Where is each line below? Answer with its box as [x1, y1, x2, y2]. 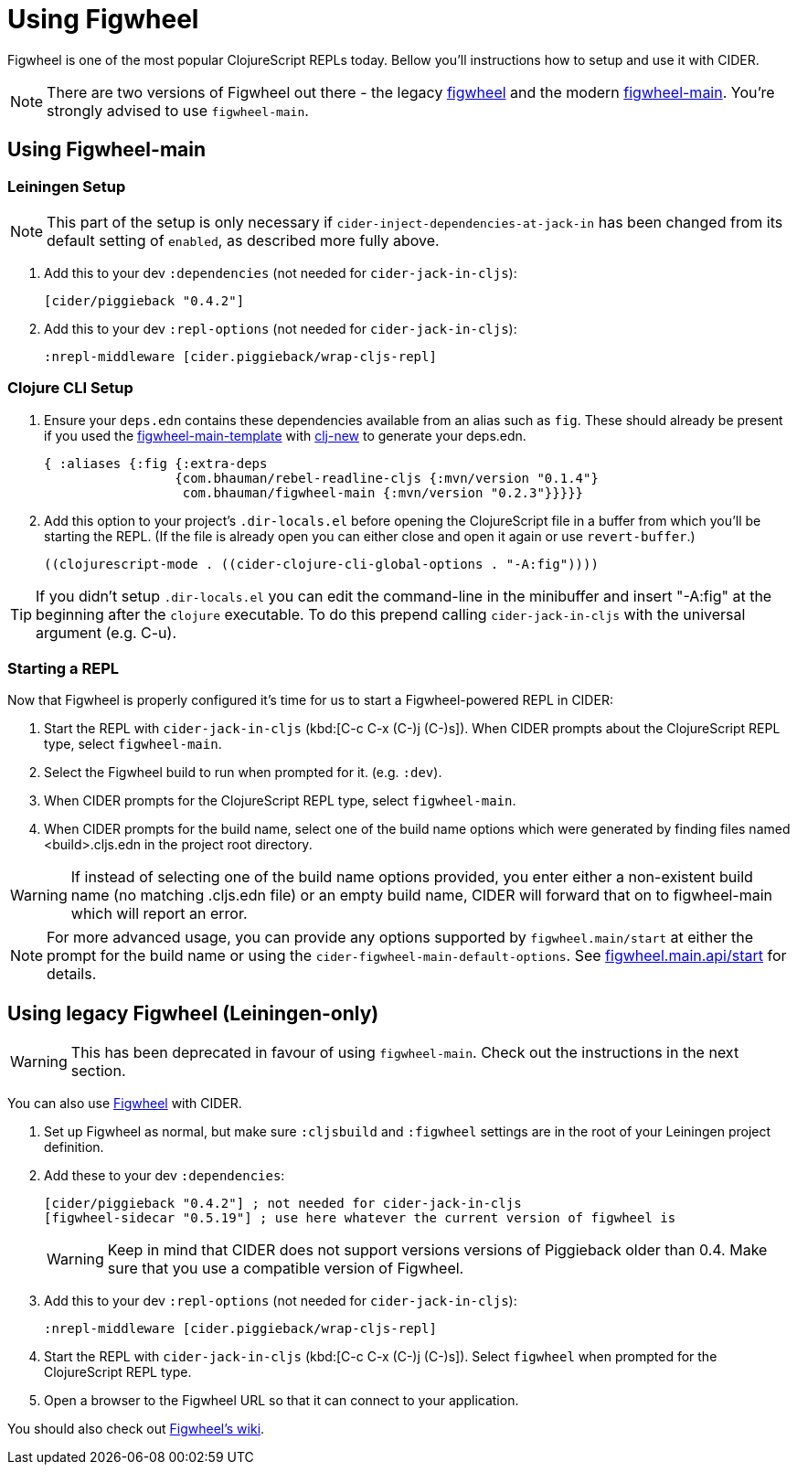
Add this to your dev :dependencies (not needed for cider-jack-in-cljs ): [44, 264, 517, 281]
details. [47, 965, 97, 984]
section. [70, 1061, 126, 1081]
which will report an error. [70, 904, 248, 923]
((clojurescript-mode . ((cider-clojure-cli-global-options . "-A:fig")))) [44, 556, 599, 571]
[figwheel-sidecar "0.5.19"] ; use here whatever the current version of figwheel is [44, 1211, 676, 1226]
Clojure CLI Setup [7, 379, 133, 398]
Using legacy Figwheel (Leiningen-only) [7, 1001, 379, 1025]
